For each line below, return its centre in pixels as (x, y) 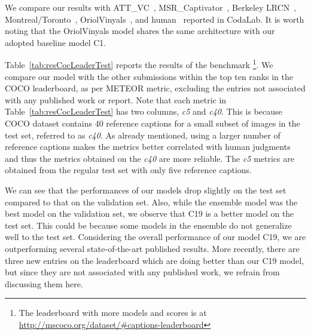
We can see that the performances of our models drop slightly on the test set (146, 190)
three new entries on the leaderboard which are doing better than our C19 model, (155, 260)
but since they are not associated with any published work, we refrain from (142, 272)
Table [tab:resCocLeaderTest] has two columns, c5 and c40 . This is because (144, 111)
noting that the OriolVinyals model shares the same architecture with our (140, 31)
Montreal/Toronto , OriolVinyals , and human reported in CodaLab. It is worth (155, 19)
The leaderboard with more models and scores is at (113, 313)
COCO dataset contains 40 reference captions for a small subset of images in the (153, 123)
